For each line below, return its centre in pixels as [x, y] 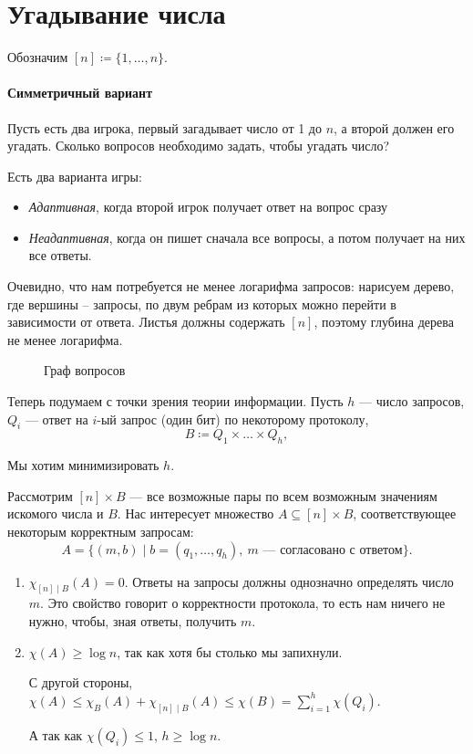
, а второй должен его [394, 127]
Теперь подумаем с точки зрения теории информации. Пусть [175, 401]
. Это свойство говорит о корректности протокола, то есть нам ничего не [243, 603]
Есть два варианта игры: [75, 176]
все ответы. [60, 255]
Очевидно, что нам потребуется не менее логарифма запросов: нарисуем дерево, [231, 286]
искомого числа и [56, 513]
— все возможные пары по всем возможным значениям [283, 495]
